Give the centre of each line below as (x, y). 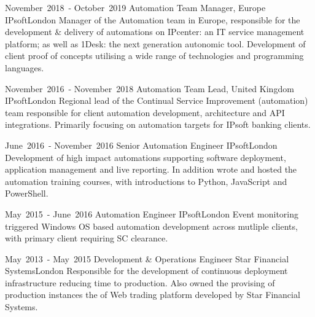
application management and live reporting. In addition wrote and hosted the (151, 169)
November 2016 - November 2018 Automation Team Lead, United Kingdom (150, 88)
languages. (25, 67)
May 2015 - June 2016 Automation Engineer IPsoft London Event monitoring (152, 213)
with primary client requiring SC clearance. (87, 238)
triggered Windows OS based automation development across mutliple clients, (151, 226)
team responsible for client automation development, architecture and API (145, 112)
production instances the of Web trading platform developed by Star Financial (153, 295)
